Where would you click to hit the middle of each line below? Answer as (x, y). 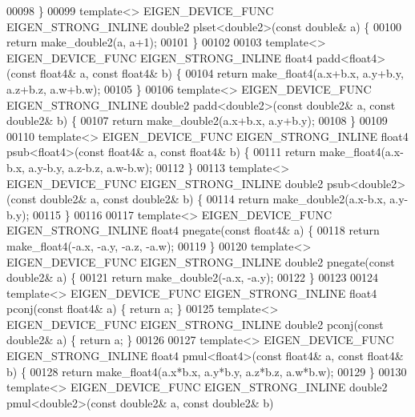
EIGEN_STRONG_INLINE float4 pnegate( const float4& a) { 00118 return (193, 230)
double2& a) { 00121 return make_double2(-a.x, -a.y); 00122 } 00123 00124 (193, 277)
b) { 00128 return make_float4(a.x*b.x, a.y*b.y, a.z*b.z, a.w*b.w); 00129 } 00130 (207, 371)
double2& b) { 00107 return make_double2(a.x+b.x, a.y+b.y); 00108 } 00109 (197, 120)
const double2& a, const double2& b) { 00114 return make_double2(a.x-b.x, (198, 199)
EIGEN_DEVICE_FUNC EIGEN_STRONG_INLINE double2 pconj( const (195, 324)
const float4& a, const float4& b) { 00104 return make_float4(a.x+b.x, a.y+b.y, (207, 73)
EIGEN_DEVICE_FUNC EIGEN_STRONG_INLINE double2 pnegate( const (201, 261)
